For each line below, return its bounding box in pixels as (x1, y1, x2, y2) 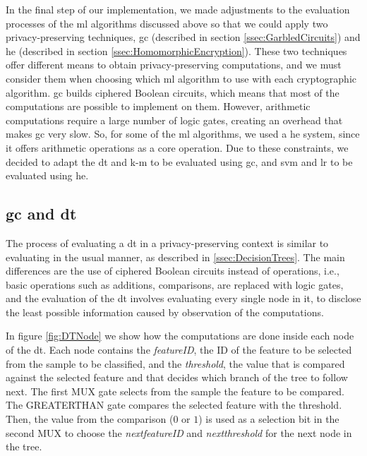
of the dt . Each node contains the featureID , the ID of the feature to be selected (6, 342, 352, 357)
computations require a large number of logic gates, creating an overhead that (6, 112, 343, 127)
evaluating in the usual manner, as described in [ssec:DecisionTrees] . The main (6, 249, 345, 264)
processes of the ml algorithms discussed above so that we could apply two (6, 16, 328, 30)
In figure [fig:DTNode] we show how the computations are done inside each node (6, 328, 354, 343)
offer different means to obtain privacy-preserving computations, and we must (6, 57, 342, 72)
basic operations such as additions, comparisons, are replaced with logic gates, (6, 277, 344, 292)
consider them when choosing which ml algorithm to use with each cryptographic (6, 71, 357, 85)
